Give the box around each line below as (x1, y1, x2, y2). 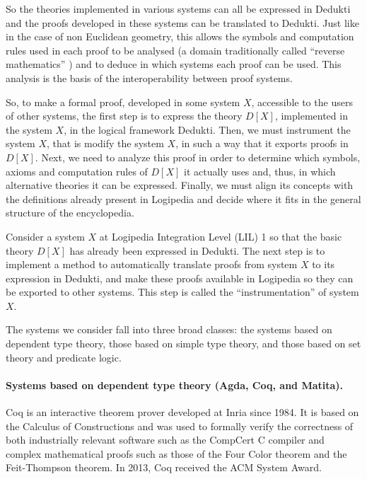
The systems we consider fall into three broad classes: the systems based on (6, 322, 332, 337)
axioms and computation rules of (6, 163, 148, 178)
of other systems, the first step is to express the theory (6, 108, 243, 123)
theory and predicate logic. (6, 350, 122, 364)
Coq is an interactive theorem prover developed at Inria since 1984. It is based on (6, 405, 359, 420)
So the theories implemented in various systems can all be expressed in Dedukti (6, 1, 351, 16)
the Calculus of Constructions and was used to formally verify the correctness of (6, 418, 354, 433)
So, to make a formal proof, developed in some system (6, 94, 240, 109)
